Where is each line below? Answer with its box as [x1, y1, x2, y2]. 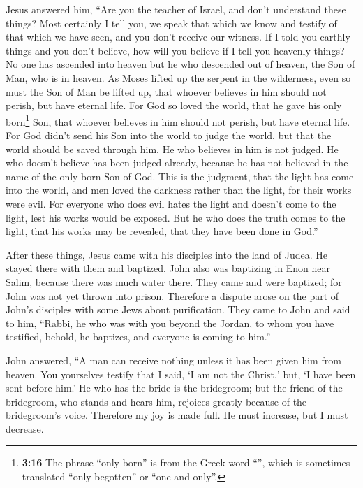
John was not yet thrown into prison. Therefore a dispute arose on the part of [6, 288, 339, 303]
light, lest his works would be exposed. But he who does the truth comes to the [6, 210, 346, 224]
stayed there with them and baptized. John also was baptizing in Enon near [6, 261, 331, 275]
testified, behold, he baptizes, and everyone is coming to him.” [6, 329, 271, 344]
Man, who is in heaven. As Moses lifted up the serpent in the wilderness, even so [6, 70, 351, 85]
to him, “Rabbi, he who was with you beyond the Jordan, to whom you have [6, 315, 334, 330]
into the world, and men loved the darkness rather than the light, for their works [6, 182, 352, 197]
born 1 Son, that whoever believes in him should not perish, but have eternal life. [6, 112, 350, 129]
